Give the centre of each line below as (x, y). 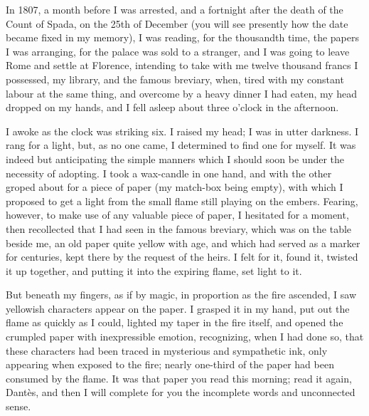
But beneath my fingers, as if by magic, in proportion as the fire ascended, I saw (181, 295)
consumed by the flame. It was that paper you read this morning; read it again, (179, 378)
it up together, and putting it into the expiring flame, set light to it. (154, 270)
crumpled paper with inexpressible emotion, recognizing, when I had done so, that (185, 337)
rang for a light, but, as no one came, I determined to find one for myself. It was (181, 145)
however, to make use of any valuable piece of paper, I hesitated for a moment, (177, 215)
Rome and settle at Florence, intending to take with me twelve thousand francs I (182, 65)
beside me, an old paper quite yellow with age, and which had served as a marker (183, 243)
